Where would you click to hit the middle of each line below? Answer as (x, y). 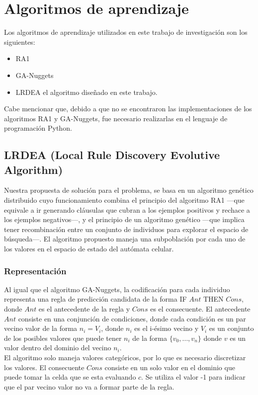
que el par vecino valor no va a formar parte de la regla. (89, 386)
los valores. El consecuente (44, 367)
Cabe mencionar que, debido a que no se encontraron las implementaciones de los (128, 109)
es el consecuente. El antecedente (200, 309)
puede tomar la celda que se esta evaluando (70, 377)
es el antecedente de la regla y (84, 309)
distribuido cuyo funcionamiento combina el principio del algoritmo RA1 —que (124, 200)
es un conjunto (231, 328)
